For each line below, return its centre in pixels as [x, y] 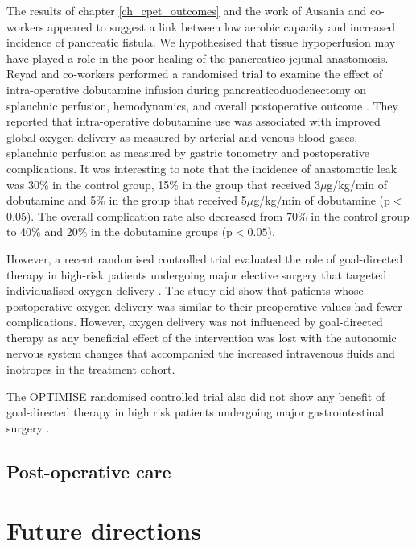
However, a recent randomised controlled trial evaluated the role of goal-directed [205, 258]
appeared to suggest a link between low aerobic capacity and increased [222, 26]
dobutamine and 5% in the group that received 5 [127, 200]
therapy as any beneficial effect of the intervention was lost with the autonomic [202, 337]
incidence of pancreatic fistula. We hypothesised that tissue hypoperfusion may [201, 42]
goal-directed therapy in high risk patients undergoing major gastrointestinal [196, 412]
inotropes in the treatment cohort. [91, 369]
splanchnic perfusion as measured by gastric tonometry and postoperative [188, 153]
